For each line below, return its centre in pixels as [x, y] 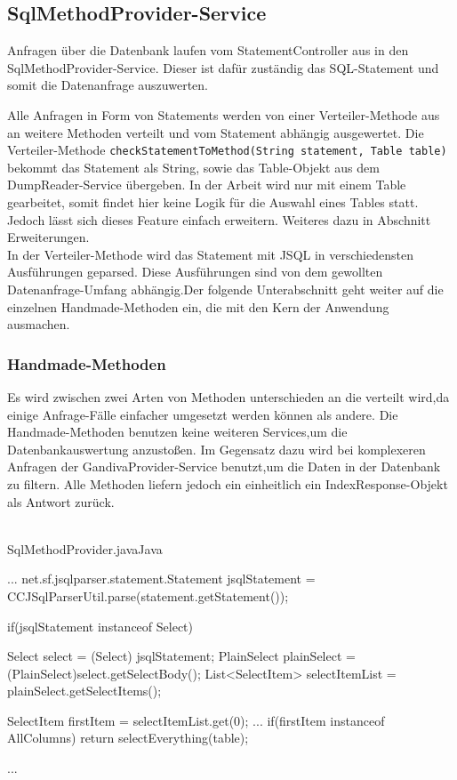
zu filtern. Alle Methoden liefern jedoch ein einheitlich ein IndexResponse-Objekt [228, 483]
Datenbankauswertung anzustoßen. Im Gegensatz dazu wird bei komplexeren [216, 449]
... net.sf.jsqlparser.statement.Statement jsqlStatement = [161, 579]
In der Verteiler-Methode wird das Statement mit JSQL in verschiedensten [210, 254]
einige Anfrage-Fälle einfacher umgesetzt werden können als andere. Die [203, 414]
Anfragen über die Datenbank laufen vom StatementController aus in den [208, 50]
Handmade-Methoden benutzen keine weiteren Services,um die [177, 432]
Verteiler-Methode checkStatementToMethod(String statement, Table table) [227, 150]
